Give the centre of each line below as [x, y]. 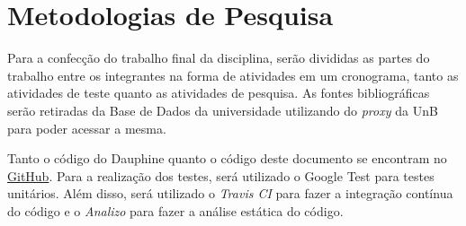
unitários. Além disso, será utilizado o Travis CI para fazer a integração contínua [230, 193]
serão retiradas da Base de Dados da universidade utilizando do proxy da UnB [223, 110]
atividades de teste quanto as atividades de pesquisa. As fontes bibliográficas [219, 93]
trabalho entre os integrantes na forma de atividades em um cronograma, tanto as [233, 75]
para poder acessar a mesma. [87, 128]
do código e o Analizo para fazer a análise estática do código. [175, 210]
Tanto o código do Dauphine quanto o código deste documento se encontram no [227, 158]
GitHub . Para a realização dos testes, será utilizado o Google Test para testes [221, 175]
